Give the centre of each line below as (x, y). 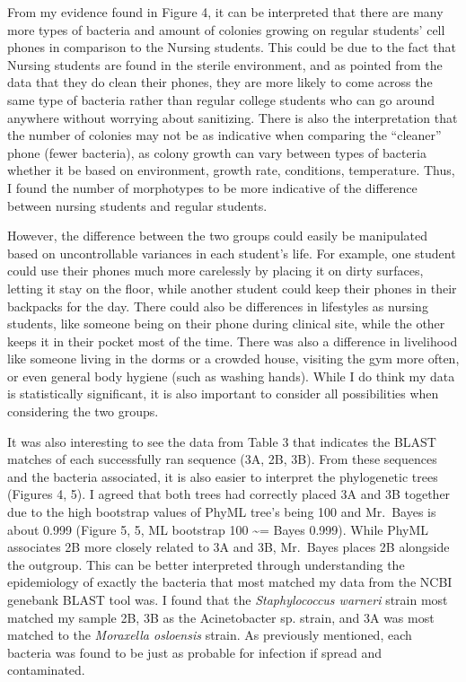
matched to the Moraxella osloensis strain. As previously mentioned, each (210, 635)
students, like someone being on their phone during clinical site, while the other (226, 324)
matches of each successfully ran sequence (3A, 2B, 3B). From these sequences (222, 459)
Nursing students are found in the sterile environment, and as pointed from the (225, 64)
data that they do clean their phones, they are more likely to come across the (220, 82)
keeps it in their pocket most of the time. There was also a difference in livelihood (233, 341)
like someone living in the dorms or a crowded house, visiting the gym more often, (233, 358)
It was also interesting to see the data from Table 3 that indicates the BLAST (222, 441)
